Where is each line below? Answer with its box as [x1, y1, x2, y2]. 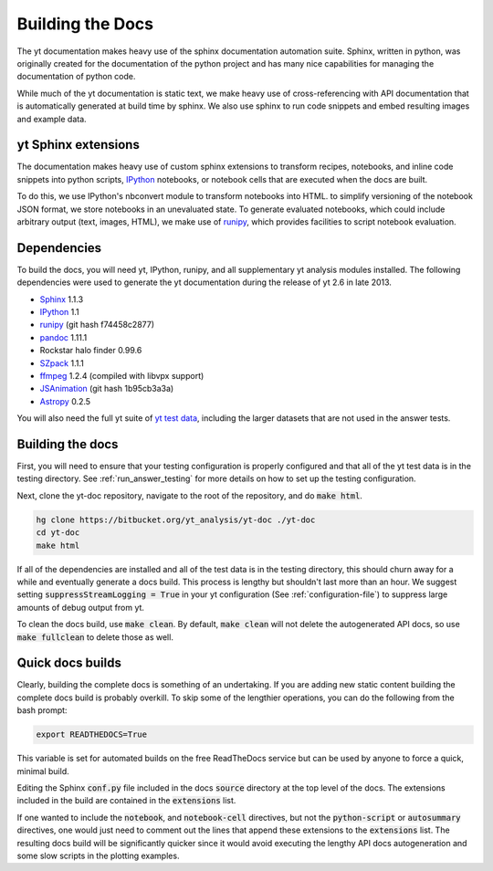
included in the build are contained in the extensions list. [16, 795, 236, 806]
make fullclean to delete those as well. [16, 631, 173, 643]
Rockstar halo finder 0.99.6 [39, 345, 142, 356]
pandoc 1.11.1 [39, 331, 88, 342]
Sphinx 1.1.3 [39, 293, 84, 305]
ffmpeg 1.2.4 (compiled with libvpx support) [39, 371, 205, 381]
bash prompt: [16, 705, 68, 716]
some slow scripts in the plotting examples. [16, 850, 180, 861]
